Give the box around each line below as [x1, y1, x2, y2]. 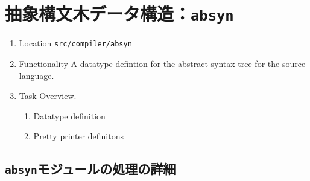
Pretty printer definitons [33, 130, 124, 142]
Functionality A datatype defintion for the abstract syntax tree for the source [19, 57, 306, 69]
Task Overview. [19, 89, 77, 102]
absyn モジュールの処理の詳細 [5, 159, 176, 178]
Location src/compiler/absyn [19, 37, 132, 49]
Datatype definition [33, 109, 106, 122]
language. [19, 69, 54, 81]
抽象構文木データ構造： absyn [5, 1, 234, 26]
